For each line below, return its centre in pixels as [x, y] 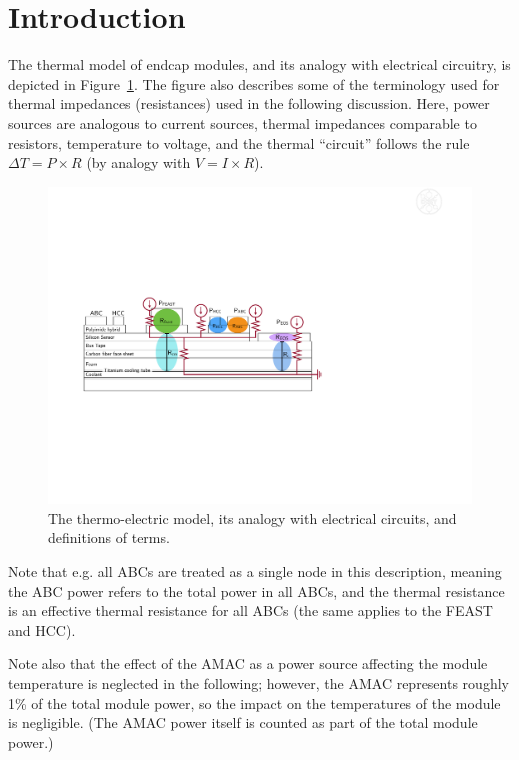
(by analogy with [138, 162]
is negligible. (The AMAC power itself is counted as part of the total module [243, 722]
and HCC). [42, 629]
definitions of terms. [109, 537]
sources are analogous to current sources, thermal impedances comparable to [242, 122]
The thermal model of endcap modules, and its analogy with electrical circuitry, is [259, 64]
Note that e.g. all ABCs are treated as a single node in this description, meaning [255, 571]
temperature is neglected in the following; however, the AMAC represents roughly [258, 683]
